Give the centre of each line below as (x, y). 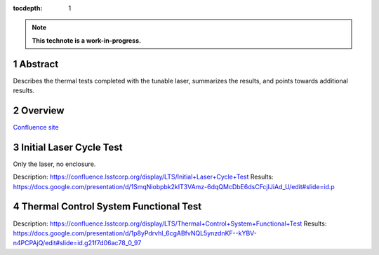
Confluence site (36, 127)
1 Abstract (36, 64)
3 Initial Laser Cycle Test (68, 147)
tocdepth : (28, 8)
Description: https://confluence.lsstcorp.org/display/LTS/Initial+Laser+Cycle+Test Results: (143, 177)
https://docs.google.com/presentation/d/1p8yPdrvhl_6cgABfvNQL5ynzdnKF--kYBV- (135, 233)
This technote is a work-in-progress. (87, 40)
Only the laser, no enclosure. (54, 164)
